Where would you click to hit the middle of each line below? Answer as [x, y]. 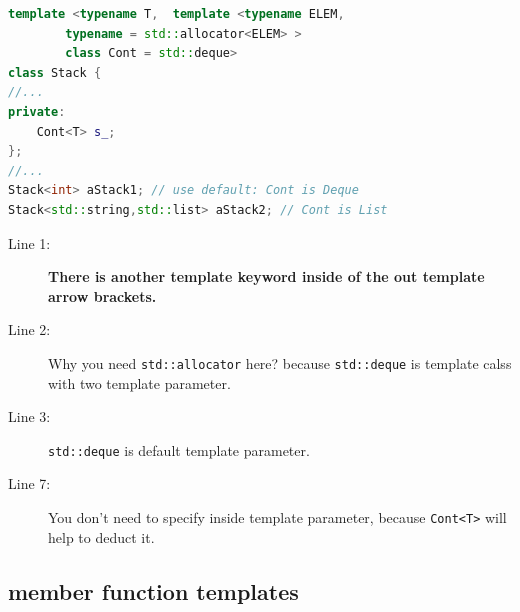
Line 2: [29, 329]
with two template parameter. [139, 382]
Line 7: [29, 483]
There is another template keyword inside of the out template [266, 276]
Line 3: [29, 416]
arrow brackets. [102, 295]
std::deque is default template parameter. [179, 449]
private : [37, 111]
